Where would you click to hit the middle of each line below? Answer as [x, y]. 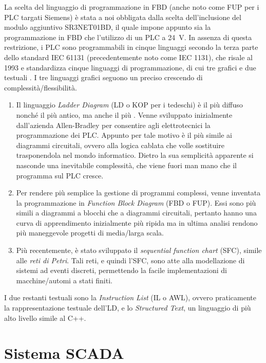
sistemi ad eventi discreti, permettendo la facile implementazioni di [121, 270]
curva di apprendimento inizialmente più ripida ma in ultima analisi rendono [137, 222]
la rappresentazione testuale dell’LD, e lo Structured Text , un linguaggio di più [128, 308]
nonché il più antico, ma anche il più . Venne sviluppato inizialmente [124, 114]
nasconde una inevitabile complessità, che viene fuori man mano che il [126, 165]
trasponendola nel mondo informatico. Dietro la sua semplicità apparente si [135, 155]
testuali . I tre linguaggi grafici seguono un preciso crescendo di [103, 77]
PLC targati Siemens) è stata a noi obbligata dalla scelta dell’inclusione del [123, 17]
